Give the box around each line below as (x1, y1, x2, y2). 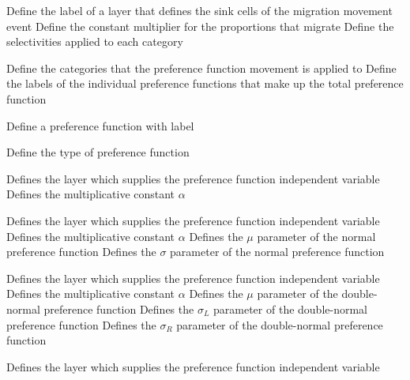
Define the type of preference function (6, 144, 190, 160)
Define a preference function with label (6, 117, 194, 134)
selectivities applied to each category (6, 33, 183, 50)
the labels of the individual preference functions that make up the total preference (6, 75, 404, 92)
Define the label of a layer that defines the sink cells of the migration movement (6, 2, 393, 18)
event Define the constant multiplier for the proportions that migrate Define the (6, 17, 394, 34)
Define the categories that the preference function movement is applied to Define (6, 59, 397, 76)
